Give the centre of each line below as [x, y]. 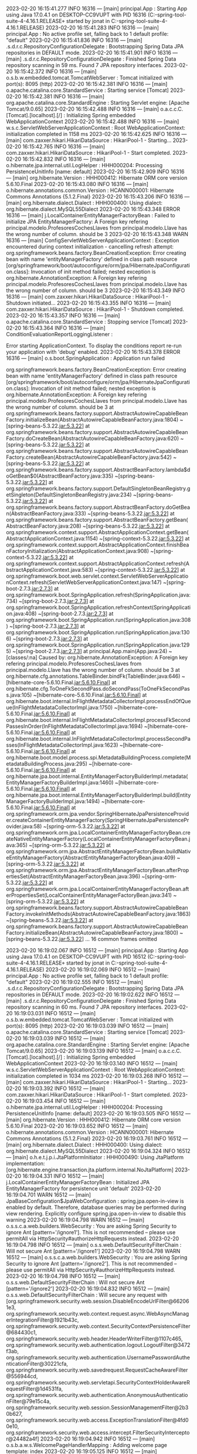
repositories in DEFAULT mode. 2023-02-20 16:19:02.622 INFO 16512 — [93, 994]
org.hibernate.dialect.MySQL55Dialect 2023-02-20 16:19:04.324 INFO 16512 [98, 1151]
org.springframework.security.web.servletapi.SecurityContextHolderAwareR [98, 1382]
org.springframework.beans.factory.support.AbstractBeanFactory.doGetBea [98, 507]
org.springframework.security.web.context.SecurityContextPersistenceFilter [98, 1326]
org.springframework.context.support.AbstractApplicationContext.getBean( [97, 532]
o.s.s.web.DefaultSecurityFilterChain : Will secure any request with [87, 1295]
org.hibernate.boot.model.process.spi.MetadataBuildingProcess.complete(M [98, 757]
